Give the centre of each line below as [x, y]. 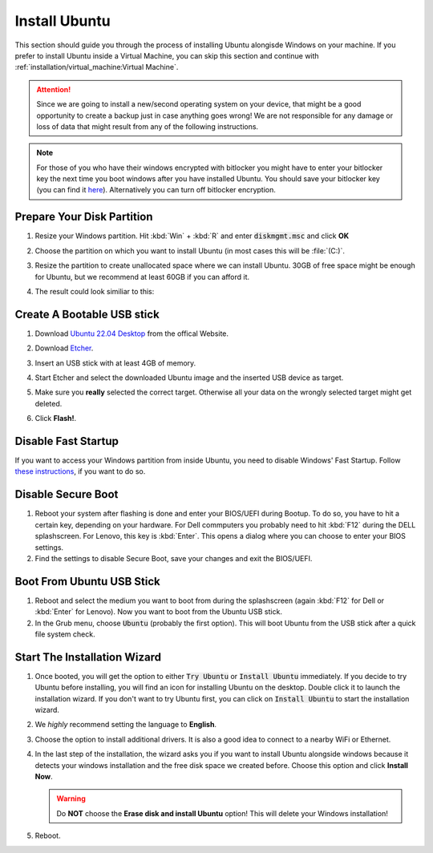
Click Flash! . [56, 418]
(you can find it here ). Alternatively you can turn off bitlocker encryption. [156, 190]
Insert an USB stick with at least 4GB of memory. [115, 363]
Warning [71, 798]
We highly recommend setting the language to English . [125, 725]
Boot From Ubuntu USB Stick [87, 581]
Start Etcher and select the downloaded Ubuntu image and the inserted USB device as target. [189, 378]
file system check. [65, 634]
